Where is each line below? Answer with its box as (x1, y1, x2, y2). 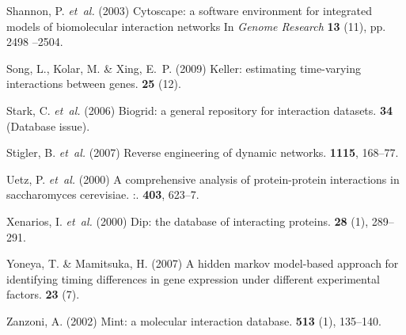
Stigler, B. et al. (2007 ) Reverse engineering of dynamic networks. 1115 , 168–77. (6, 144, 399, 161)
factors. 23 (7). (6, 286, 80, 303)
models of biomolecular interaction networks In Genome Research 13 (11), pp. (6, 17, 386, 34)
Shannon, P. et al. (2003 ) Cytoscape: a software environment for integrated (6, 2, 372, 18)
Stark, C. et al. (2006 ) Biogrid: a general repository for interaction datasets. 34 (6, 101, 393, 118)
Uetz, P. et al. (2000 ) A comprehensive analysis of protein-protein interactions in (6, 170, 400, 187)
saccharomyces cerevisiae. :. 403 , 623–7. (6, 186, 199, 203)
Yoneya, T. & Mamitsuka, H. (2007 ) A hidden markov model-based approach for (6, 255, 399, 272)
